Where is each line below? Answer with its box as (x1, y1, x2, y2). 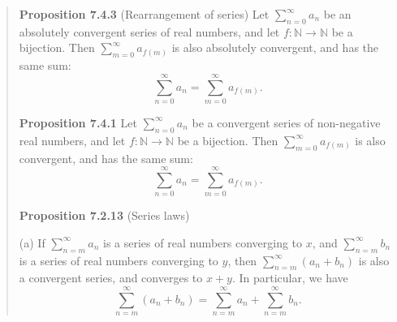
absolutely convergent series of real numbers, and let (19, 23, 280, 40)
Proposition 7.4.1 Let (19, 114, 137, 131)
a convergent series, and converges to (19, 269, 203, 286)
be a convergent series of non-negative (192, 114, 381, 131)
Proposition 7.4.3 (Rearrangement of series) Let (19, 6, 270, 22)
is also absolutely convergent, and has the (171, 39, 379, 56)
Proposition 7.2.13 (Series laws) (19, 207, 190, 224)
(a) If (19, 234, 45, 251)
